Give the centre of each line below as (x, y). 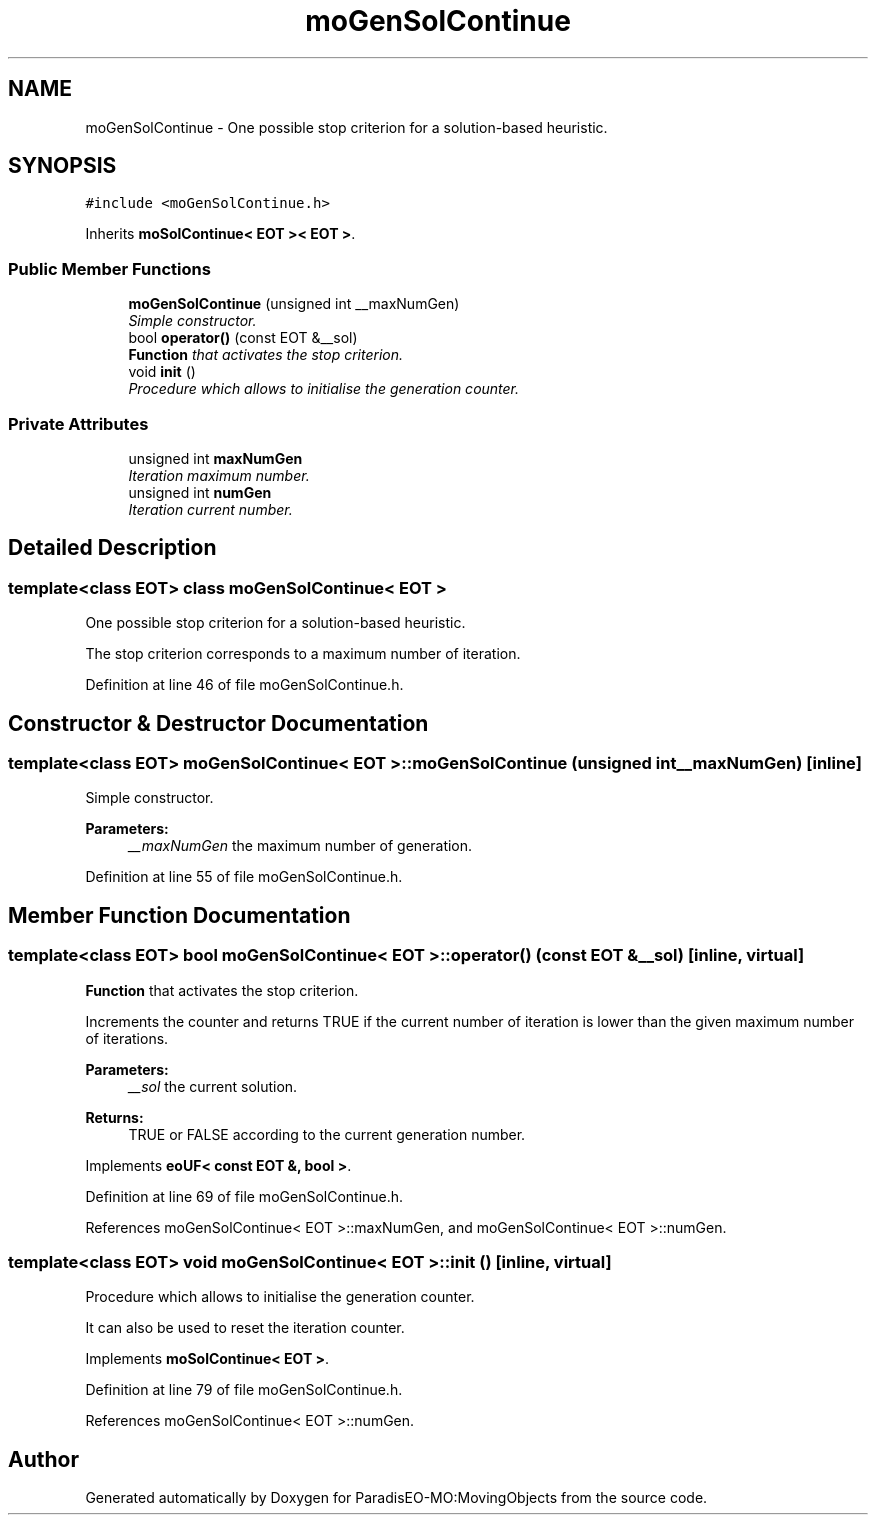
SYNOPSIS (62, 166)
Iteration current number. (210, 509)
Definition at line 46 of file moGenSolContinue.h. (244, 685)
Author (43, 1459)
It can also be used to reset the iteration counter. (245, 1328)
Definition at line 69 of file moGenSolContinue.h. (244, 1196)
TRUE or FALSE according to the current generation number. (327, 1134)
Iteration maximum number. (219, 475)
